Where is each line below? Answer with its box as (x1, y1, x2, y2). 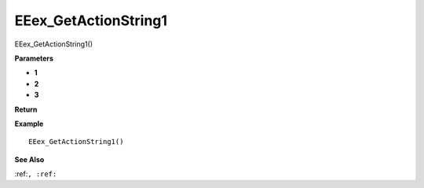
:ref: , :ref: (14, 169, 57, 179)
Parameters (14, 53, 54, 63)
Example (14, 119, 44, 128)
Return (14, 105, 38, 114)
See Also (14, 154, 45, 164)
